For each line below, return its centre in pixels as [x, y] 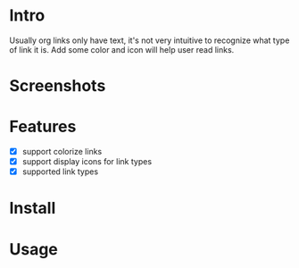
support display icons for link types [87, 162]
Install [33, 209]
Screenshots [58, 86]
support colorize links [62, 152]
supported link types [60, 172]
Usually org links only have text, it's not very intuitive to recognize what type [149, 40]
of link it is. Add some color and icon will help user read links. [122, 49]
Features [43, 127]
